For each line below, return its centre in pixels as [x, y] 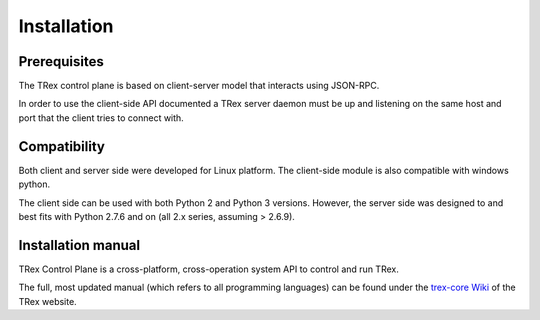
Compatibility [61, 146]
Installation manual [79, 245]
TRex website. [47, 301]
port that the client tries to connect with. [101, 117]
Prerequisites [61, 61]
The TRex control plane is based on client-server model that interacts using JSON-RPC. [199, 86]
